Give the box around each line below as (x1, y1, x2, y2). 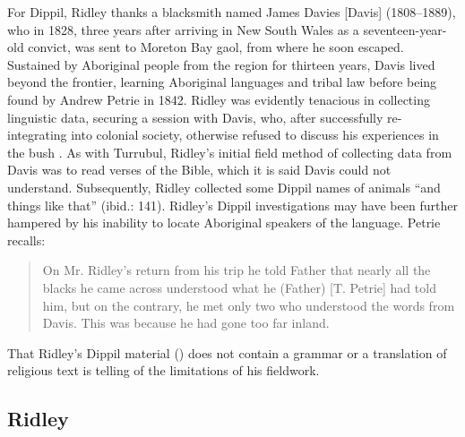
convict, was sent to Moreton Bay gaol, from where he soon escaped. (28, 38, 404, 56)
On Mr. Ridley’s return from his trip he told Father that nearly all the (42, 261, 431, 279)
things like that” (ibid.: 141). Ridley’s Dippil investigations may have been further (7, 195, 458, 214)
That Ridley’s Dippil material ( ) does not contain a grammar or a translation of (7, 343, 447, 362)
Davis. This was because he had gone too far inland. (42, 313, 330, 332)
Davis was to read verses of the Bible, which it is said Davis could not (7, 160, 392, 179)
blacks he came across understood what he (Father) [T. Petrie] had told (42, 278, 436, 296)
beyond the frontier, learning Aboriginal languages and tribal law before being (7, 73, 437, 91)
